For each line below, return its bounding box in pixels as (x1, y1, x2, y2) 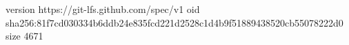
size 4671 (6, 29, 43, 43)
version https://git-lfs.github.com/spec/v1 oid (6, 2, 200, 16)
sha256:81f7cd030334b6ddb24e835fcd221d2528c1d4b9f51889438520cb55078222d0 (6, 15, 343, 29)
